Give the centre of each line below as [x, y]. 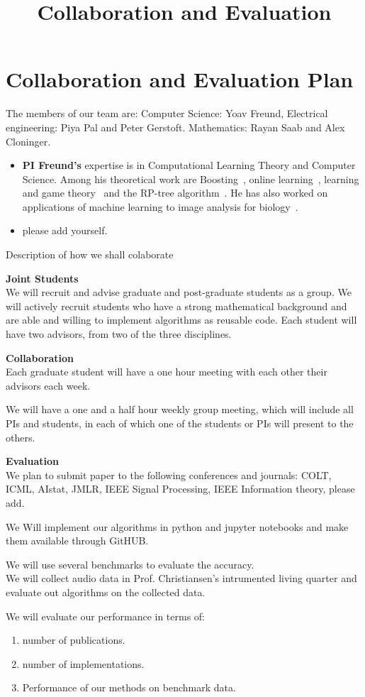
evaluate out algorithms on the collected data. [106, 592]
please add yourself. [65, 230]
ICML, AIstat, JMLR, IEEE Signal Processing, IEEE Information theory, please [180, 489]
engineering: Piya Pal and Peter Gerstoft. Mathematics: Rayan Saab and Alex [175, 127]
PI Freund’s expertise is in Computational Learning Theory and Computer [189, 165]
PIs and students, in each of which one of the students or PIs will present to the [180, 423]
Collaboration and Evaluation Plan [180, 79]
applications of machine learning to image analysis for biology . [160, 206]
